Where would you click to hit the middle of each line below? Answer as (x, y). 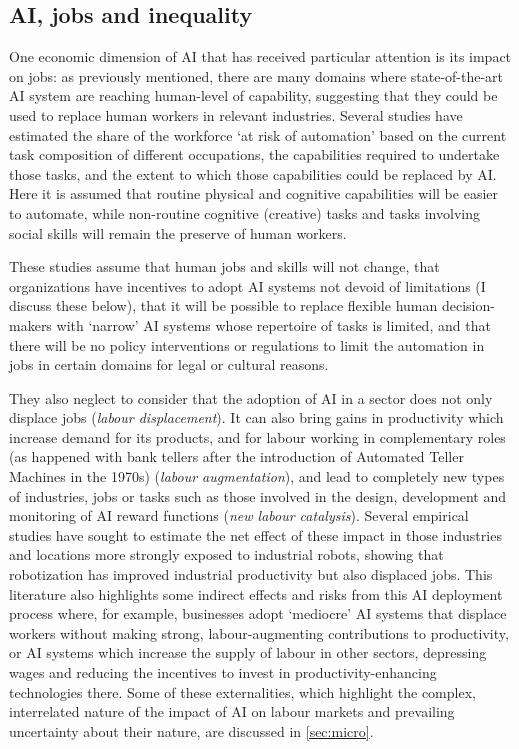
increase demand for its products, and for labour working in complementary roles (257, 436)
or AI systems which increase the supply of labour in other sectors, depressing (248, 652)
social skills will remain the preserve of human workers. (178, 232)
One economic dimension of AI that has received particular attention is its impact (260, 56)
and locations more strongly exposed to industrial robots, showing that (226, 554)
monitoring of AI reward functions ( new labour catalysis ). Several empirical (239, 515)
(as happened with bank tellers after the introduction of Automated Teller (236, 456)
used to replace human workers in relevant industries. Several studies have (236, 114)
